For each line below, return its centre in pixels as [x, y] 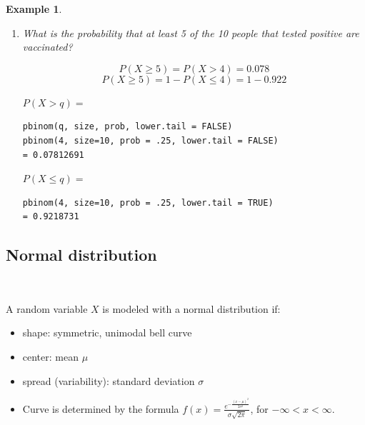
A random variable [47, 308]
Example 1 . [34, 9]
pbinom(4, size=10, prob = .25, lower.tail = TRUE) [148, 202]
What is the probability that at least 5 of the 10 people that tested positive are [191, 32]
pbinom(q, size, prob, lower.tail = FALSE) [127, 127]
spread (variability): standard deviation [109, 380]
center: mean [50, 356]
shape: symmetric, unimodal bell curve [107, 332]
